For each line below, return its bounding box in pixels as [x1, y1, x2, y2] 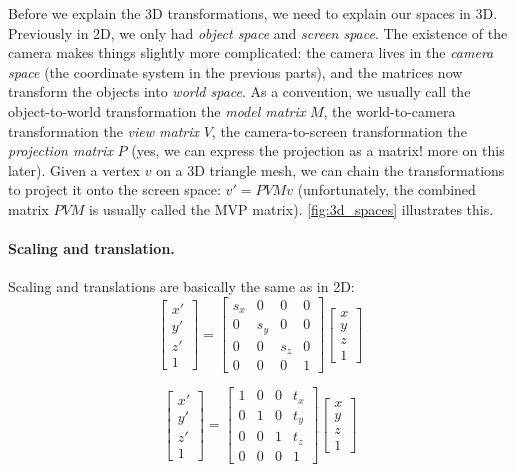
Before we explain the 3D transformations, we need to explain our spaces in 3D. [8, 3, 498, 23]
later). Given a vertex [8, 159, 141, 180]
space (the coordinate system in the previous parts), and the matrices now [8, 61, 463, 82]
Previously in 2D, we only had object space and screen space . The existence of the [8, 22, 508, 43]
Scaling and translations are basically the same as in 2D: [8, 276, 355, 297]
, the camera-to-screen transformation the [211, 120, 467, 141]
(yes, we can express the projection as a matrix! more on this [131, 140, 505, 161]
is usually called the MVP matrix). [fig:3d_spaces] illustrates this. [88, 198, 494, 219]
